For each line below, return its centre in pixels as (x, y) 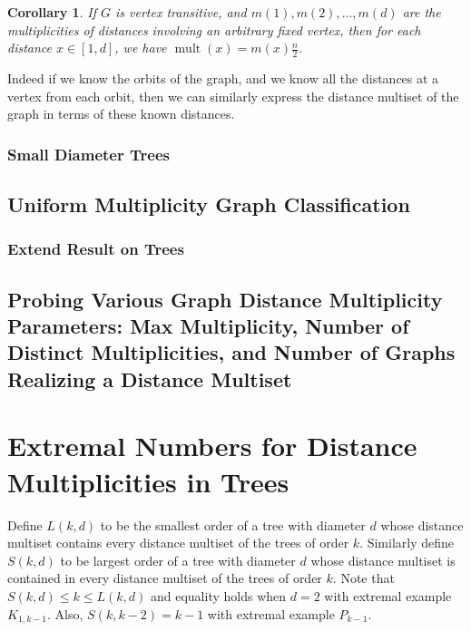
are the (422, 12)
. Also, (65, 613)
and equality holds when (218, 595)
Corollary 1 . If (52, 12)
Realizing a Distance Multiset (150, 379)
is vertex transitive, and (181, 12)
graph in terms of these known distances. (121, 114)
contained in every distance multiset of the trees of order (165, 578)
